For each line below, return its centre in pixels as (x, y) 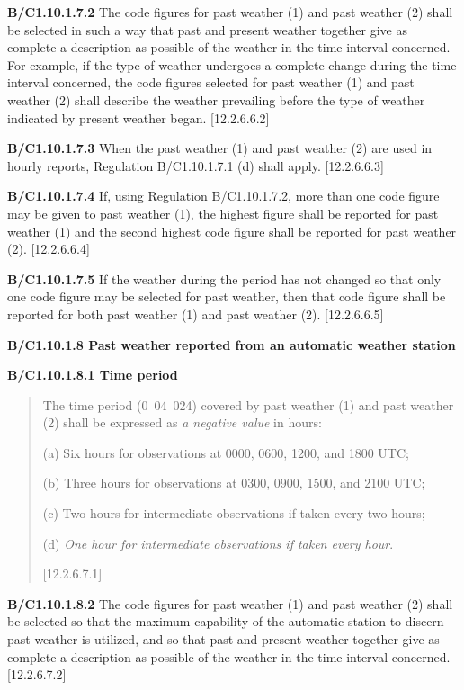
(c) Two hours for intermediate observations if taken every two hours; (234, 513)
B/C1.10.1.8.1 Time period (93, 375)
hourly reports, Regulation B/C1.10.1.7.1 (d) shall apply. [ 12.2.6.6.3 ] (196, 165)
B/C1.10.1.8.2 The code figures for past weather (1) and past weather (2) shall (230, 603)
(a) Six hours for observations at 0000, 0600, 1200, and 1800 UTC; (226, 452)
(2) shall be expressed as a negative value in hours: (182, 422)
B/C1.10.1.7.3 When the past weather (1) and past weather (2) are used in (220, 148)
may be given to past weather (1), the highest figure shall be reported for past (223, 213)
